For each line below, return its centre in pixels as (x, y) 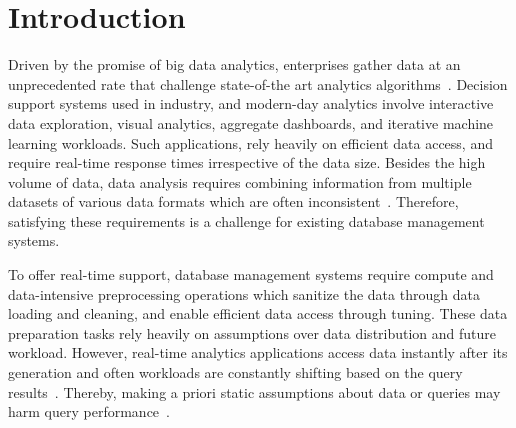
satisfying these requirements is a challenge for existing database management (246, 220)
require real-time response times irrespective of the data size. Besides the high (247, 162)
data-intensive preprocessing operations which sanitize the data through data (244, 293)
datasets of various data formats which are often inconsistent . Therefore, (233, 201)
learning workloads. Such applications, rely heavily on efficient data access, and (250, 142)
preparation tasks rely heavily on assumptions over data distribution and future (252, 332)
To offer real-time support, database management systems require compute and (251, 274)
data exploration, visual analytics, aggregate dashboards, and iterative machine (251, 122)
